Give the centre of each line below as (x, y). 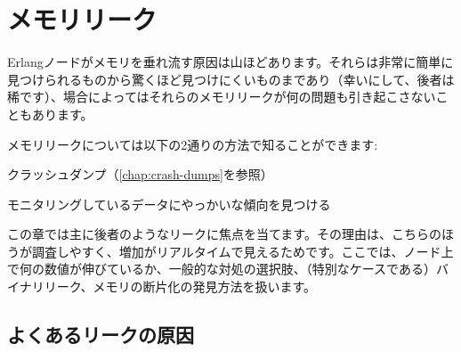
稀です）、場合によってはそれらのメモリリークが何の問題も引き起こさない (222, 97)
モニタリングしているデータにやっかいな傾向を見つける (169, 204)
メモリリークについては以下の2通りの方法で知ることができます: (193, 144)
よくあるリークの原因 (101, 335)
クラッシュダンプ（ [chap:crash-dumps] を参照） (140, 174)
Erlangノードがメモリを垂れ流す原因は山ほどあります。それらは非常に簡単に (230, 62)
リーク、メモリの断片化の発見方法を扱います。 (180, 287)
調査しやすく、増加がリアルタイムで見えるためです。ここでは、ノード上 (243, 251)
